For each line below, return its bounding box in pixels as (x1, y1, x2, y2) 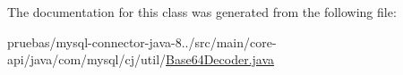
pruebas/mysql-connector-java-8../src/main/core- (7, 32, 277, 51)
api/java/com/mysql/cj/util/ (7, 50, 167, 69)
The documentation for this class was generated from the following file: (7, 3, 397, 21)
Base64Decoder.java (166, 50, 275, 69)
